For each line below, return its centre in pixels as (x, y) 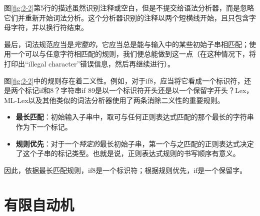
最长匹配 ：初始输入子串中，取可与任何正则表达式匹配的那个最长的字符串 (135, 117)
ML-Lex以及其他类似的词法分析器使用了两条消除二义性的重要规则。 (114, 100)
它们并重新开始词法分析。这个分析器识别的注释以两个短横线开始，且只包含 (126, 17)
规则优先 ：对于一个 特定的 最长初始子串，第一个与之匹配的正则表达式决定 (135, 143)
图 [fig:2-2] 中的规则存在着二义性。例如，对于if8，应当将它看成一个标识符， (124, 80)
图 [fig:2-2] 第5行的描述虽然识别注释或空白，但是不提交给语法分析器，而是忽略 (129, 7)
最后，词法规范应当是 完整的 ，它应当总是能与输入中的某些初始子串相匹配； (126, 44)
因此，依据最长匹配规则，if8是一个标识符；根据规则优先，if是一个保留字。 (125, 170)
